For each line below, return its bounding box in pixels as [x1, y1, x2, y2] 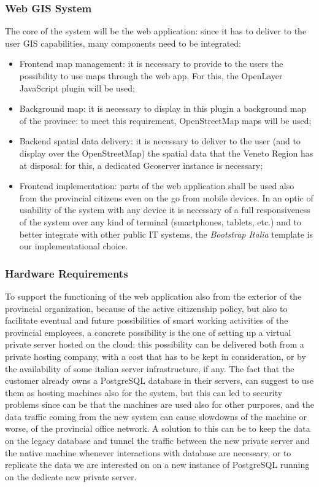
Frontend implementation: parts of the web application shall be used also [19, 179, 294, 192]
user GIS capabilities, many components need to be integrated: [5, 36, 242, 49]
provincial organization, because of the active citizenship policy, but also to [5, 302, 288, 314]
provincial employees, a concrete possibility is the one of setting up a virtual [5, 325, 291, 338]
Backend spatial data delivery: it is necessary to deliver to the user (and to [19, 134, 301, 147]
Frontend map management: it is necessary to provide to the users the [19, 57, 283, 70]
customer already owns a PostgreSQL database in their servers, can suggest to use [5, 374, 314, 387]
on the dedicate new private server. [5, 470, 137, 483]
